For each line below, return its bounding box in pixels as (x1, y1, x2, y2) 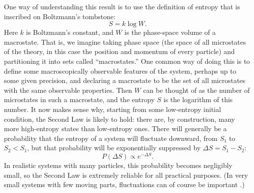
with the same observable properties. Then (4, 84, 132, 95)
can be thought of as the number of (143, 84, 250, 95)
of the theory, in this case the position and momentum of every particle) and (4, 46, 235, 56)
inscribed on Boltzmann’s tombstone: (4, 11, 116, 21)
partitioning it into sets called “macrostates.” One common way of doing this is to (4, 55, 250, 66)
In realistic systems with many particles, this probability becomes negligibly (4, 160, 232, 170)
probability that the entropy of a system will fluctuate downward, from (4, 133, 218, 143)
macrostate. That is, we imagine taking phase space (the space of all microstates (4, 36, 246, 47)
